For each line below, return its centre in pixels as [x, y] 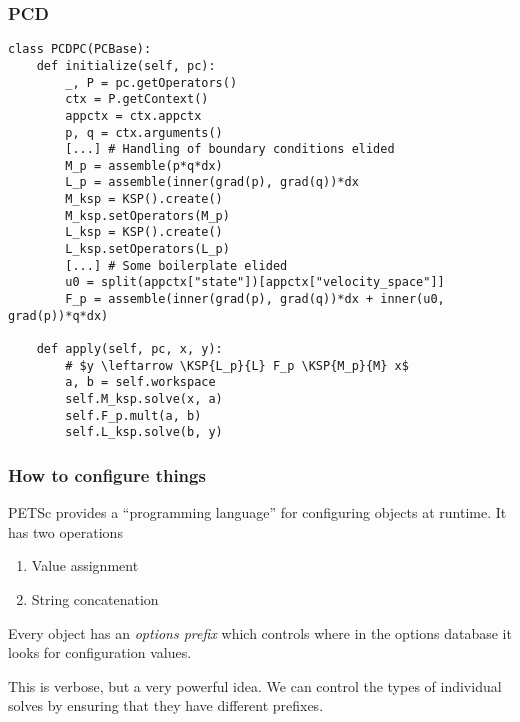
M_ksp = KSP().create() [144, 199]
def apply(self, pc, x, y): [129, 349]
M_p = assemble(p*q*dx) [144, 165]
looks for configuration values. [100, 652]
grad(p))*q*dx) [58, 315]
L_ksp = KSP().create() [144, 232]
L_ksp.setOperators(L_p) [147, 249]
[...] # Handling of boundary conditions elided [230, 149]
